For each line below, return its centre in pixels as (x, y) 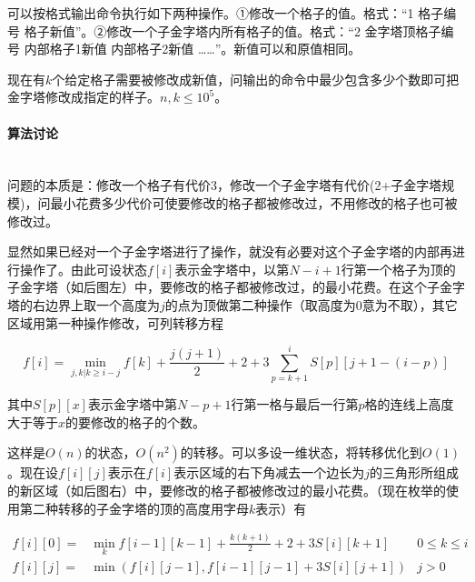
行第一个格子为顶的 (398, 269)
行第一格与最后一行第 (295, 404)
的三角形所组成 (414, 472)
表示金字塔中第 (132, 404)
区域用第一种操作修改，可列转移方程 (115, 322)
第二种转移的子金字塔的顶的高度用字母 (134, 508)
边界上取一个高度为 (102, 304)
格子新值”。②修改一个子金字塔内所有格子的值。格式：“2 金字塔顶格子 (233, 30)
